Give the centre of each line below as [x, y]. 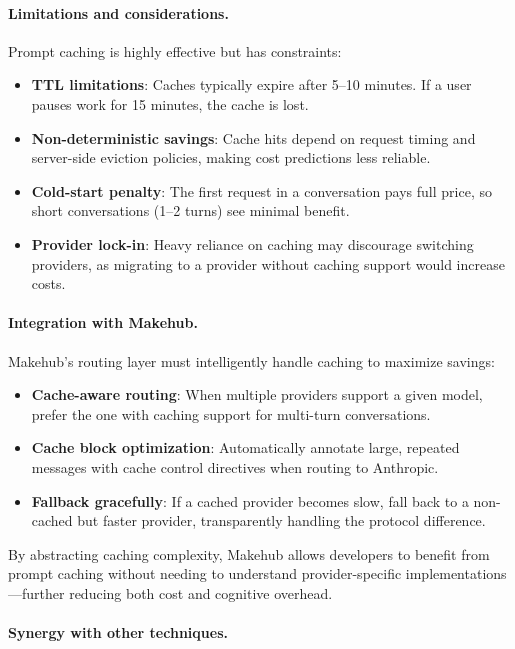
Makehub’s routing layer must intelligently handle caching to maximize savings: [251, 360]
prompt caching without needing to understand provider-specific [205, 573]
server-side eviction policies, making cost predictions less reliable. [231, 157]
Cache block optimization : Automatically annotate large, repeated [245, 447]
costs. [48, 283]
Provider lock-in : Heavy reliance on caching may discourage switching [252, 243]
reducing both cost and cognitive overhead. [201, 592]
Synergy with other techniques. [118, 632]
